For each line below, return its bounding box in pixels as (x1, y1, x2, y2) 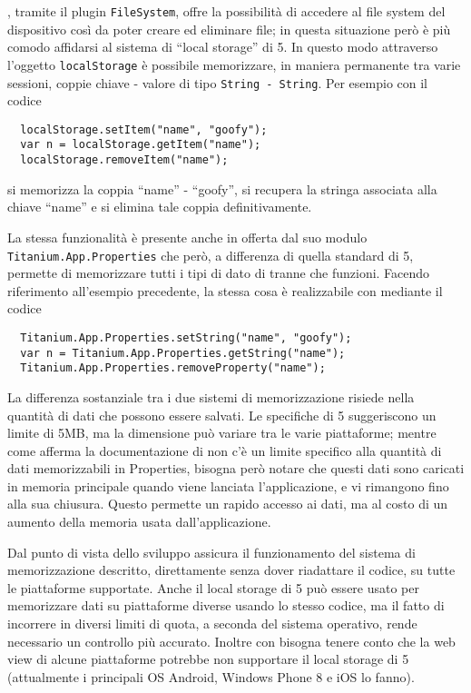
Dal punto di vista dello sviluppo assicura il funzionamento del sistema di (7, 542, 416, 561)
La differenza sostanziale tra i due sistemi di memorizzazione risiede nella (7, 387, 415, 406)
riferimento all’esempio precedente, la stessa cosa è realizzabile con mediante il (7, 281, 443, 300)
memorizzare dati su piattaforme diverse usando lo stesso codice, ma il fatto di (7, 596, 445, 615)
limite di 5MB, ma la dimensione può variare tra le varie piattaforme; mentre (7, 423, 437, 442)
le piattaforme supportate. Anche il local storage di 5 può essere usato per (7, 578, 420, 597)
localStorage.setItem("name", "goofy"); (20, 123, 268, 136)
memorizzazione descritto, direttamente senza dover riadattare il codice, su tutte (7, 560, 456, 579)
